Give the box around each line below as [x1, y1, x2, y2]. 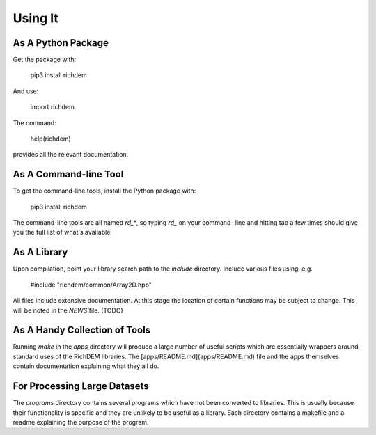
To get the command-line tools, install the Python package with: [13, 187, 196, 195]
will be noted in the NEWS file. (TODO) [13, 306, 123, 315]
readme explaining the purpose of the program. [13, 418, 149, 426]
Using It [13, 10, 59, 26]
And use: [13, 87, 39, 95]
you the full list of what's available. [13, 228, 113, 237]
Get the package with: [13, 56, 77, 64]
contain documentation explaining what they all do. [13, 362, 159, 370]
